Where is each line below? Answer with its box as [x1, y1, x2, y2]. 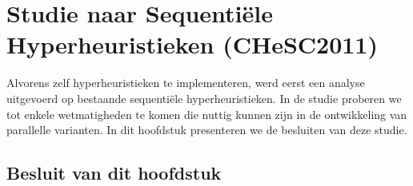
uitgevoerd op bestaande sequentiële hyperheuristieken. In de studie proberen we [6, 89, 402, 106]
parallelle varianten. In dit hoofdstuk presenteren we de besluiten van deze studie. [6, 121, 407, 138]
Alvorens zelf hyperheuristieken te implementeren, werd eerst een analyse [6, 74, 365, 91]
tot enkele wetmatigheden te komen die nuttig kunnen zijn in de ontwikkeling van [6, 105, 407, 122]
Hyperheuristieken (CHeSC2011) [6, 28, 378, 61]
